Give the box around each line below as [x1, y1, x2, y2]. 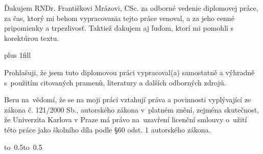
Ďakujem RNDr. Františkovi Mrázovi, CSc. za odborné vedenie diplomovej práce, [4, 3, 258, 13]
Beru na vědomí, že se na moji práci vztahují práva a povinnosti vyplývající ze [4, 94, 251, 105]
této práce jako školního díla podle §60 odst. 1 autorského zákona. [4, 124, 211, 135]
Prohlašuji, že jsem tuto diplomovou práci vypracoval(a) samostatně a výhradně [4, 67, 255, 77]
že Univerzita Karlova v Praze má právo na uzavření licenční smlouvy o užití [4, 114, 247, 125]
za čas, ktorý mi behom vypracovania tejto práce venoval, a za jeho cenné [4, 12, 234, 23]
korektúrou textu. [4, 32, 59, 43]
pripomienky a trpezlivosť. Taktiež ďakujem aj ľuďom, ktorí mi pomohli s [4, 23, 234, 33]
